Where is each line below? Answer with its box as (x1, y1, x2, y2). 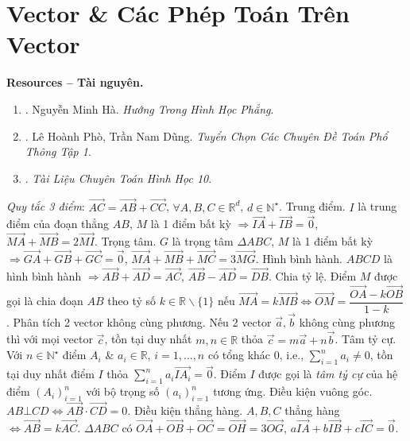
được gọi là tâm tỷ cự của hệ (258, 366, 398, 382)
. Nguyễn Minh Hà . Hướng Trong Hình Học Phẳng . (25, 100, 274, 117)
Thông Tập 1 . (25, 143, 91, 160)
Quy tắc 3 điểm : (6, 198, 85, 215)
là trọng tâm (172, 233, 234, 250)
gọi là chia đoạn (6, 292, 83, 309)
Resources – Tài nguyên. (6, 74, 144, 91)
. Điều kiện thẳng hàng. (127, 402, 243, 419)
